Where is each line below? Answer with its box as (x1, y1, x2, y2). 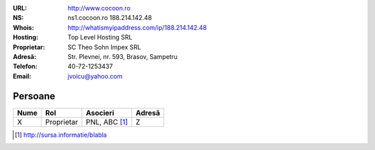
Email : (12, 72, 31, 80)
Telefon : (12, 62, 37, 71)
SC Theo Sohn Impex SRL (67, 42, 142, 51)
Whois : (12, 23, 35, 31)
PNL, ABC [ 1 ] (85, 117, 128, 126)
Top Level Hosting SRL (67, 33, 133, 42)
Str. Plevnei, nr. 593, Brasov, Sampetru (67, 52, 178, 60)
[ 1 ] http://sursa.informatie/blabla (15, 131, 107, 139)
